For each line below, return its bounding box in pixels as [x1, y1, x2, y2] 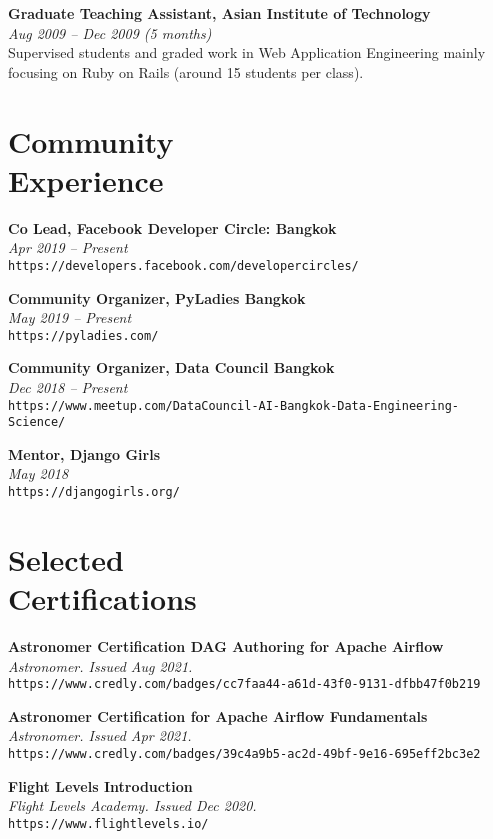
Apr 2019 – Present [8, 237, 128, 258]
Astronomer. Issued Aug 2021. [8, 655, 193, 676]
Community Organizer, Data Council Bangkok [8, 357, 335, 378]
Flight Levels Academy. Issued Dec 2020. [8, 795, 257, 816]
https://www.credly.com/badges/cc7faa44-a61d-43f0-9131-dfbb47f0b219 [8, 677, 481, 692]
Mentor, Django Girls [8, 443, 161, 464]
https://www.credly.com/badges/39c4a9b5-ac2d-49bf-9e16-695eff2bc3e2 [8, 747, 481, 762]
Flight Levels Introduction [8, 775, 193, 796]
